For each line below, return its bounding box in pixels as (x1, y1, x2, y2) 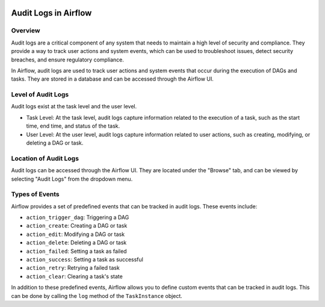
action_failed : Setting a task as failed (26, 247, 127, 255)
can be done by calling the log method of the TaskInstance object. (11, 292, 183, 299)
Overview (11, 26, 40, 35)
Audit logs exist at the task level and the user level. (11, 103, 137, 110)
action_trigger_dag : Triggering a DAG (26, 214, 129, 221)
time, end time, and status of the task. (26, 122, 120, 129)
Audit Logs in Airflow (11, 8, 92, 18)
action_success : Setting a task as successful (26, 256, 144, 263)
